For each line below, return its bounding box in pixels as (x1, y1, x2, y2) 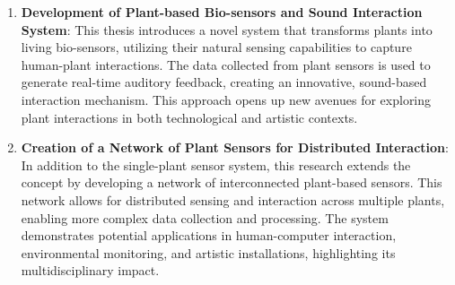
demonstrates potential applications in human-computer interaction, (21, 226, 397, 245)
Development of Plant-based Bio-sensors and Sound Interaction (21, 3, 423, 21)
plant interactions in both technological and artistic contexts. (21, 108, 358, 126)
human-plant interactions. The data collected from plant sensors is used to (21, 55, 431, 73)
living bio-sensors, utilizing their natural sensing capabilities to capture (21, 38, 412, 56)
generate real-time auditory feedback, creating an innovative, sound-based (21, 73, 427, 91)
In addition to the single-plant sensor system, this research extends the (21, 155, 411, 174)
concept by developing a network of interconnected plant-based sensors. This (21, 173, 442, 192)
